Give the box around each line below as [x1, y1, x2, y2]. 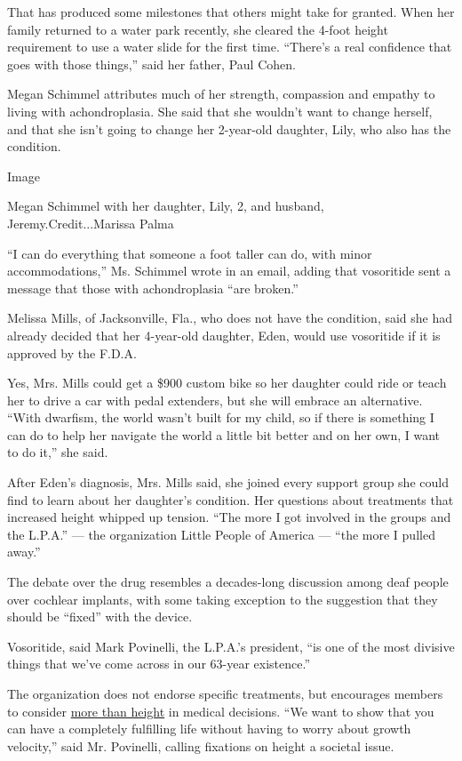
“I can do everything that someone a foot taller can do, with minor [7, 244, 372, 262]
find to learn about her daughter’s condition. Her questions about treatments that [7, 490, 454, 509]
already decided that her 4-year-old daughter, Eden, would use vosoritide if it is [7, 325, 441, 344]
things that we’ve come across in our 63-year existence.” [7, 654, 311, 673]
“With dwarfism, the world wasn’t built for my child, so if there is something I [7, 408, 434, 427]
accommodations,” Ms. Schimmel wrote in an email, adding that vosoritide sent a [7, 261, 451, 280]
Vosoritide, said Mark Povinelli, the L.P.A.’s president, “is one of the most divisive [7, 637, 455, 655]
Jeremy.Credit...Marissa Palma [7, 213, 174, 232]
